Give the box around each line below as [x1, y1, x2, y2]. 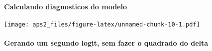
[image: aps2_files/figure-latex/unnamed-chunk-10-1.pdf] [4, 21, 200, 28]
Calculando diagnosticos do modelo [4, 1, 127, 11]
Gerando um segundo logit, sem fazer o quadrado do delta [4, 38, 209, 48]
